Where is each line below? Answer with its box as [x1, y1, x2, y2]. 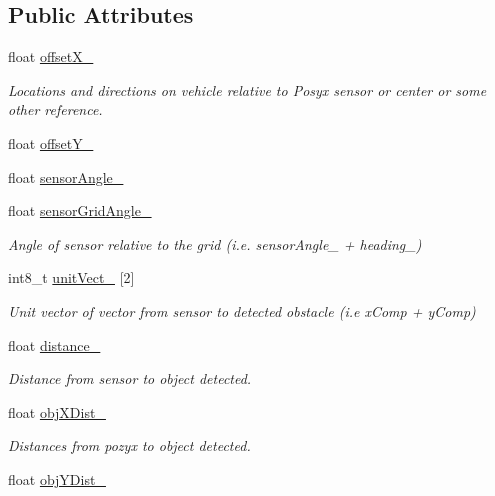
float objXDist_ [8, 401, 106, 422]
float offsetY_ [8, 132, 94, 153]
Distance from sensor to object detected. [8, 368, 252, 389]
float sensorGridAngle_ [8, 200, 152, 221]
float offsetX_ [8, 46, 94, 67]
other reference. [8, 99, 103, 120]
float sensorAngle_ [8, 166, 124, 187]
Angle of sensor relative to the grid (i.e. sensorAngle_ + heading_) [8, 233, 422, 254]
